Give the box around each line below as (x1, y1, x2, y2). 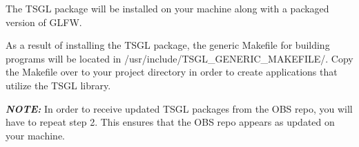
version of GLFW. (6, 14, 82, 29)
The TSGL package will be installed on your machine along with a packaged (6, 1, 329, 15)
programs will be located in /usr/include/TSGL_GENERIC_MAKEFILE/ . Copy (6, 51, 353, 65)
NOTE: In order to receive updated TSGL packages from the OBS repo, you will (6, 101, 353, 115)
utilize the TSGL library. (6, 78, 111, 92)
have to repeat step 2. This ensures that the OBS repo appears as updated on (6, 115, 335, 129)
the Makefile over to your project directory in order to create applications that (6, 65, 338, 79)
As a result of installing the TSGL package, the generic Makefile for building (6, 38, 330, 52)
